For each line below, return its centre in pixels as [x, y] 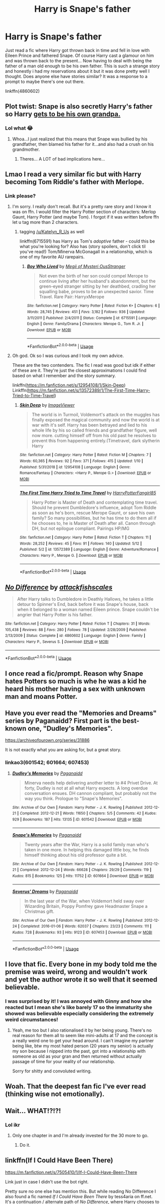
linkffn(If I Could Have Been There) [59, 1161]
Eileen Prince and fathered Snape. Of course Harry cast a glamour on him [80, 55]
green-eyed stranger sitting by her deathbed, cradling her [97, 286]
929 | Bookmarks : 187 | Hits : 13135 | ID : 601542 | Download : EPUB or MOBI [77, 820]
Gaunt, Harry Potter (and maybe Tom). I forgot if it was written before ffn [86, 217]
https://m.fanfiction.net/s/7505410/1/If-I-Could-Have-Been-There [71, 1172]
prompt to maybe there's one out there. [45, 82]
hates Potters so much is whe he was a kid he [76, 681]
